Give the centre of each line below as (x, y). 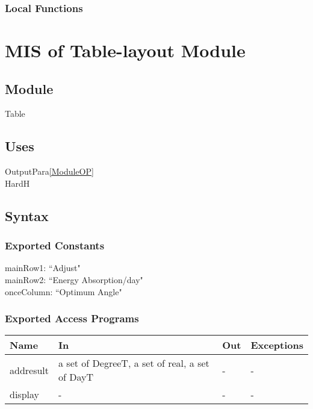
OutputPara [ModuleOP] (49, 171)
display (24, 395)
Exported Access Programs (72, 318)
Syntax (27, 215)
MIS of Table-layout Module (125, 50)
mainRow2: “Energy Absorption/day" (74, 279)
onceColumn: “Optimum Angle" (64, 291)
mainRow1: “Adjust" (43, 268)
